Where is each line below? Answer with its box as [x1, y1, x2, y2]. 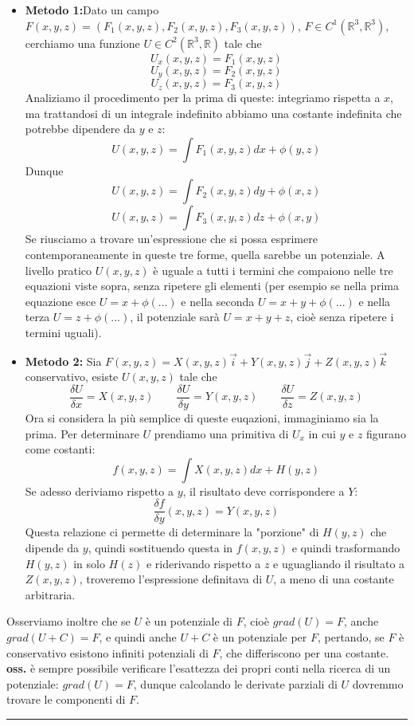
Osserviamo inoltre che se [6, 613, 131, 630]
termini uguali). [25, 324, 102, 340]
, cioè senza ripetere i [290, 308, 394, 325]
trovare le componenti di [6, 691, 126, 708]
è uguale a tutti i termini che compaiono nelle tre [153, 261, 393, 278]
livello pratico [25, 261, 92, 278]
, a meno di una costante [273, 571, 394, 587]
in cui [308, 425, 336, 441]
